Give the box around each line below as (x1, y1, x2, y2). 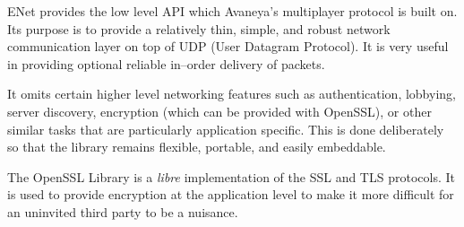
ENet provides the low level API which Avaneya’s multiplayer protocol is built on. (7, 2, 458, 20)
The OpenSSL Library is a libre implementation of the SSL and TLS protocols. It (7, 167, 455, 186)
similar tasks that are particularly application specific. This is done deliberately (7, 119, 444, 138)
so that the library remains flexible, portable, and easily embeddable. (7, 137, 386, 156)
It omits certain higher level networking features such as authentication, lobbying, (7, 84, 456, 103)
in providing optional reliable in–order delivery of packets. (7, 54, 325, 73)
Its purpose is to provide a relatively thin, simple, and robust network (7, 19, 391, 38)
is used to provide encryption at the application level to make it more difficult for (7, 185, 454, 204)
